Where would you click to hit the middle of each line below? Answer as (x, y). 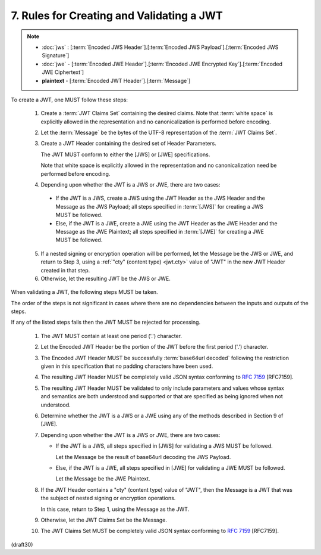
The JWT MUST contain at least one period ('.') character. (111, 336)
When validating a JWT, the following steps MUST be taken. (84, 292)
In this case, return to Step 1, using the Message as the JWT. (115, 509)
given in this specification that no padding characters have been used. (127, 366)
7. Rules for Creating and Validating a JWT (117, 15)
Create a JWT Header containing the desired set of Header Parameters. (128, 144)
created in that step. (65, 270)
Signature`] (56, 55)
